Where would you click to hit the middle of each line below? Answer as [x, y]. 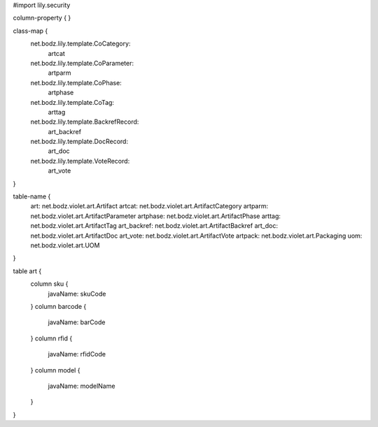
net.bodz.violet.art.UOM [65, 245]
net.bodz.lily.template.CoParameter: [82, 63]
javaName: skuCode [77, 294]
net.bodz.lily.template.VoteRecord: [80, 161]
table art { [27, 271]
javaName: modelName [82, 386]
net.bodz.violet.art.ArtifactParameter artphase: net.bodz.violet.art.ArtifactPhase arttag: [156, 216]
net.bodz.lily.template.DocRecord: [79, 142]
